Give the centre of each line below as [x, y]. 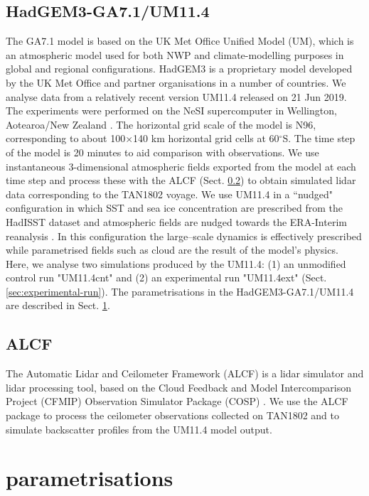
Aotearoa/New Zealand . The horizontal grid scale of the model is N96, [161, 124]
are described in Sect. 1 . [58, 305]
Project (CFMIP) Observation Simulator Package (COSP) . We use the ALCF [177, 401]
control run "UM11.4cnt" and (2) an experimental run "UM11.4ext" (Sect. [166, 277]
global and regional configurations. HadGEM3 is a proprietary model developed [179, 69]
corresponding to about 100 [66, 138]
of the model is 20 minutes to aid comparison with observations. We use [162, 152]
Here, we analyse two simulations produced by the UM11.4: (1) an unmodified [176, 263]
